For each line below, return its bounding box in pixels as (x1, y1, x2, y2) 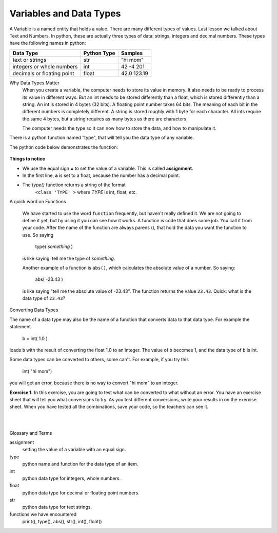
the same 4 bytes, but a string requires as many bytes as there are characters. (22, 116, 188, 122)
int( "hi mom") (22, 368, 52, 374)
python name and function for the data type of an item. (22, 461, 138, 467)
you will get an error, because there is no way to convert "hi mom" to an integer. (9, 380, 179, 386)
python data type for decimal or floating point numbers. (22, 489, 140, 496)
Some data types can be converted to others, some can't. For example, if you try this (9, 357, 189, 363)
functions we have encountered (9, 511, 77, 517)
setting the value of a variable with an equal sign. (22, 447, 126, 453)
